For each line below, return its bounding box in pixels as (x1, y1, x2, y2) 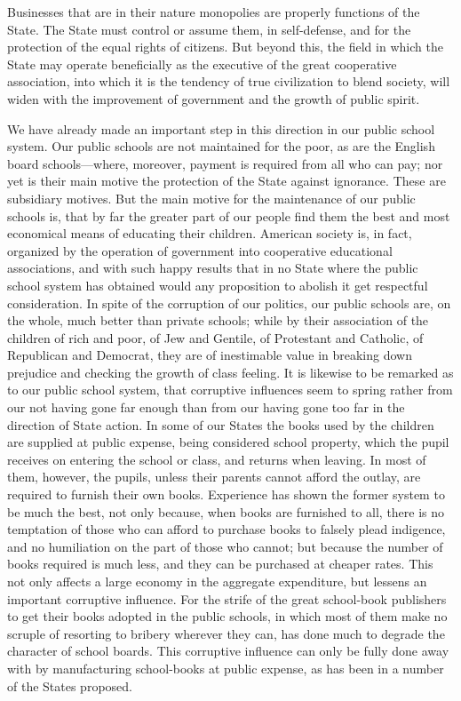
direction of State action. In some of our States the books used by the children (7, 415, 434, 434)
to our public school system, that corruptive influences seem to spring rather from (7, 380, 453, 399)
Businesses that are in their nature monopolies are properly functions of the (7, 3, 420, 20)
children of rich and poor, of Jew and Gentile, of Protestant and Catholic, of (7, 328, 424, 347)
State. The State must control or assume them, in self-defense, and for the (7, 20, 411, 38)
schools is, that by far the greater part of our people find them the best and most (7, 206, 450, 225)
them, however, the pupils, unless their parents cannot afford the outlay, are (7, 467, 421, 486)
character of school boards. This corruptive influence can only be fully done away (7, 641, 449, 660)
